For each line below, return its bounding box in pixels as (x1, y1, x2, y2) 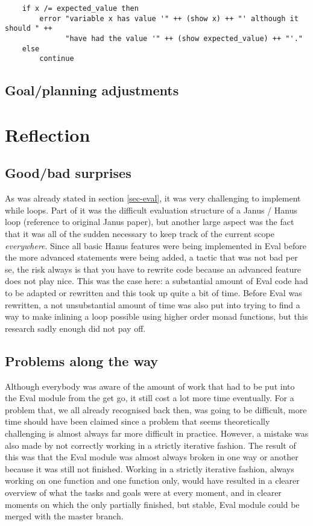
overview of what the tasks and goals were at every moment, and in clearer (5, 486, 282, 498)
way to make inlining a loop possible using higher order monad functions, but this (5, 310, 308, 323)
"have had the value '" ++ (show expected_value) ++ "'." (65, 34, 303, 43)
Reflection (5, 122, 90, 147)
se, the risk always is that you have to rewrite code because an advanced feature (5, 262, 301, 275)
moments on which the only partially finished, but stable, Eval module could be (5, 498, 300, 510)
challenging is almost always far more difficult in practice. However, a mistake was (5, 427, 309, 439)
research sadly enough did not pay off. (5, 322, 146, 334)
